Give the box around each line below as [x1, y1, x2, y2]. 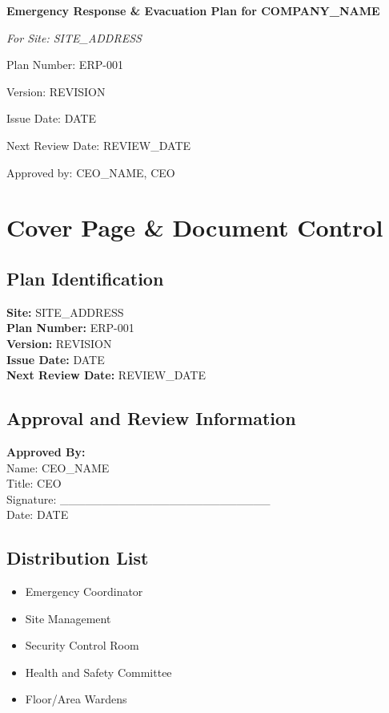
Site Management [25, 610, 111, 626]
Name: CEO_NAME [6, 459, 110, 476]
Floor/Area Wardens [25, 691, 127, 707]
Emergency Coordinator [25, 583, 143, 600]
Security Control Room [25, 637, 139, 654]
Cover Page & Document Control [6, 211, 383, 244]
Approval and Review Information [6, 406, 296, 431]
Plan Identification [6, 265, 164, 290]
